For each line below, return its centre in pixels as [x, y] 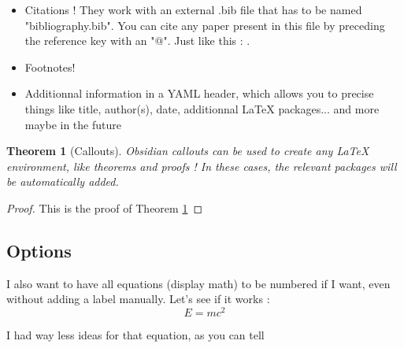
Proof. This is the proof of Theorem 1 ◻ [105, 207]
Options [39, 250]
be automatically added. [63, 181]
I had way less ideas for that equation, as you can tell [135, 335]
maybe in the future [73, 124]
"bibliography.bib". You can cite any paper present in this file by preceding [205, 25]
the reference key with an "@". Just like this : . [137, 41]
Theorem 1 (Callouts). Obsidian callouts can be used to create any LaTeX [188, 151]
